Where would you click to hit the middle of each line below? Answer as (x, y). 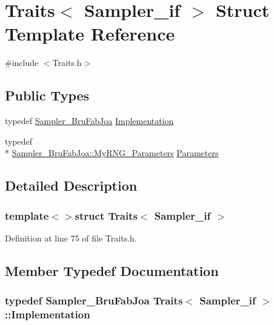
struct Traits (106, 215)
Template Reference (90, 34)
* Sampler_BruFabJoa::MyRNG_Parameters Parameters (112, 153)
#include (22, 63)
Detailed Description (71, 185)
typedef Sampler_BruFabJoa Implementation (89, 121)
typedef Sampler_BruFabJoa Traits (94, 300)
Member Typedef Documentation (112, 270)
